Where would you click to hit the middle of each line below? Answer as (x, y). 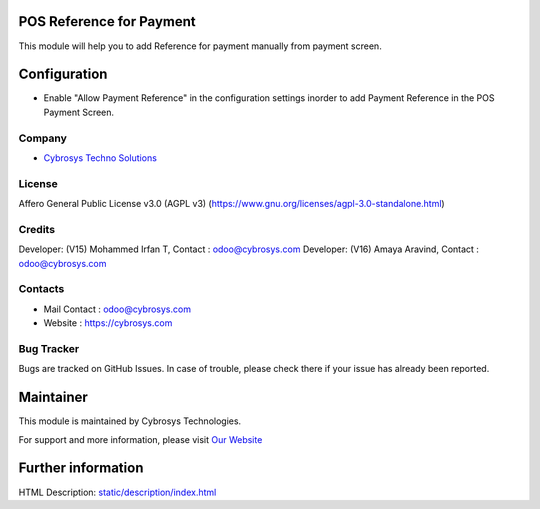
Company (42, 138)
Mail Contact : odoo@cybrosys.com (117, 309)
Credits (36, 229)
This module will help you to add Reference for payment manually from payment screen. (200, 46)
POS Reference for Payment (107, 21)
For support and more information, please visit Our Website (140, 439)
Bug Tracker (49, 348)
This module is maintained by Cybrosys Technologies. (130, 421)
